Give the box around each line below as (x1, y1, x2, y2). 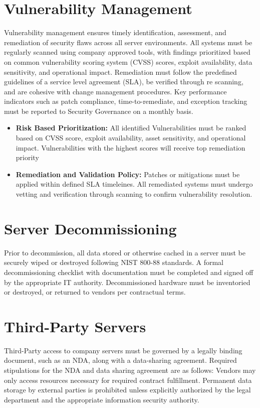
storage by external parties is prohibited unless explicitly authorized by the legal (4, 384, 251, 395)
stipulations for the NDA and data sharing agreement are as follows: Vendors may (4, 365, 256, 375)
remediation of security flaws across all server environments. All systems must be (4, 37, 252, 47)
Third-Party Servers (4, 316, 146, 336)
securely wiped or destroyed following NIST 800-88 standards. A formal (4, 257, 224, 267)
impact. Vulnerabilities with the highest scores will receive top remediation (16, 142, 245, 153)
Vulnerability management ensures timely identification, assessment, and (4, 27, 226, 38)
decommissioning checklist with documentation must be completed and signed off (4, 266, 253, 277)
